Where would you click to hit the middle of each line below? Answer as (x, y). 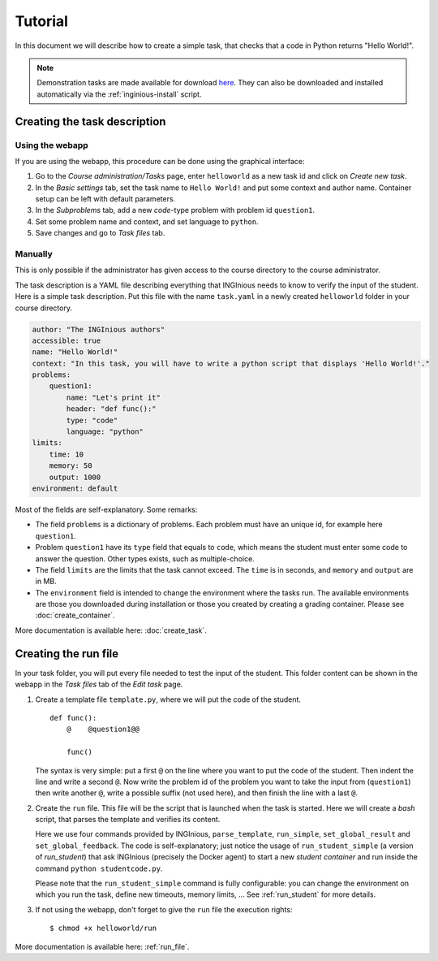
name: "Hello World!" (75, 352)
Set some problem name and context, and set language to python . (147, 221)
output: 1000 (75, 477)
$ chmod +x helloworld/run (103, 929)
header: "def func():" (112, 409)
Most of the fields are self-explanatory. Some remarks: (106, 509)
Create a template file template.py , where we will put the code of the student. (168, 699)
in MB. (46, 582)
